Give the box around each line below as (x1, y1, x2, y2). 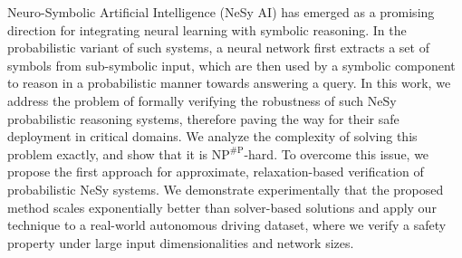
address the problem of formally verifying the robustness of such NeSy (7, 91, 397, 110)
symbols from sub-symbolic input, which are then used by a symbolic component (7, 55, 456, 74)
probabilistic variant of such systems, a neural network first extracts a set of (7, 38, 429, 57)
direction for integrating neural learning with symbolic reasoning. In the (7, 20, 407, 39)
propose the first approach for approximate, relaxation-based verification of (7, 162, 424, 181)
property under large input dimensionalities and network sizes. (7, 233, 354, 252)
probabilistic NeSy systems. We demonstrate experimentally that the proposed (7, 179, 444, 198)
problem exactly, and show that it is (7, 144, 208, 163)
